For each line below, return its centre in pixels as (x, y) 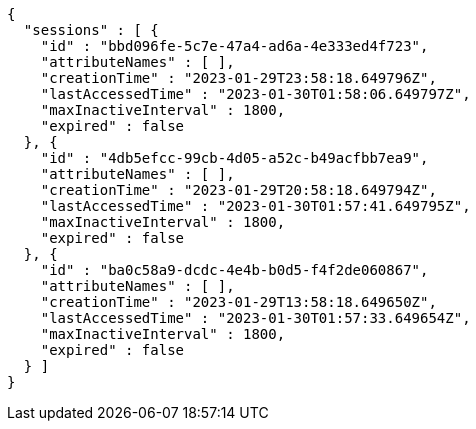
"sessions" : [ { (91, 30)
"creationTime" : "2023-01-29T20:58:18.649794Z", (238, 190)
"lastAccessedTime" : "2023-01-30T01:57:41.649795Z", (255, 206)
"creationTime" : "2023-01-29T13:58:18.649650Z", (238, 302)
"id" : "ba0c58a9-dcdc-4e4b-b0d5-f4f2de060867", (234, 270)
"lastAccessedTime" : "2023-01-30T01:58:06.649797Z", (255, 94)
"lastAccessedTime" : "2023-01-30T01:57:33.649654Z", (255, 318)
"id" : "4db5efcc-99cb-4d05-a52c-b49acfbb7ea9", (234, 158)
